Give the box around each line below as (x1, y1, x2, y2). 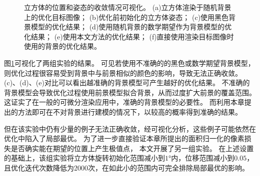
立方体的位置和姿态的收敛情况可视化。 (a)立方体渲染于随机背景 (24, 2, 231, 12)
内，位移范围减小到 (171, 153, 234, 163)
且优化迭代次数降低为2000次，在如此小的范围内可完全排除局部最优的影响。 (4, 162, 249, 173)
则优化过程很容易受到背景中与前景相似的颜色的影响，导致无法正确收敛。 (4, 67, 242, 78)
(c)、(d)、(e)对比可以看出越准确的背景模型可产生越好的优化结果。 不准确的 (4, 77, 250, 88)
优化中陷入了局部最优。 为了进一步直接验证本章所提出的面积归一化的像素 (4, 133, 244, 144)
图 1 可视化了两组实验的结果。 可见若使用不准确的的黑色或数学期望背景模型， (4, 57, 255, 68)
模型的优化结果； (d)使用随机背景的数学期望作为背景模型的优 (30, 21, 232, 32)
